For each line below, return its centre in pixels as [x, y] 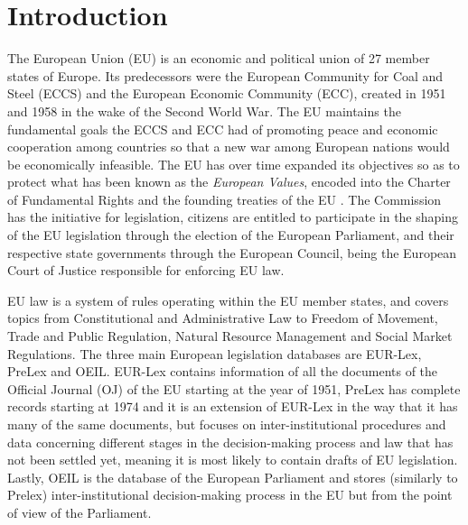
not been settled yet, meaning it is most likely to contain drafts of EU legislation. [233, 460]
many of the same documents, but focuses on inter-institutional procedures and [227, 424]
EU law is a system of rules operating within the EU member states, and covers [228, 300]
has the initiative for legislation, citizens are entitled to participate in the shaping [233, 217]
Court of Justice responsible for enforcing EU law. [146, 270]
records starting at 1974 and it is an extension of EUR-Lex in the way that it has [233, 406]
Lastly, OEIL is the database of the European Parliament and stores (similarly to [233, 477]
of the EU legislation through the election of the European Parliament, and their [231, 235]
